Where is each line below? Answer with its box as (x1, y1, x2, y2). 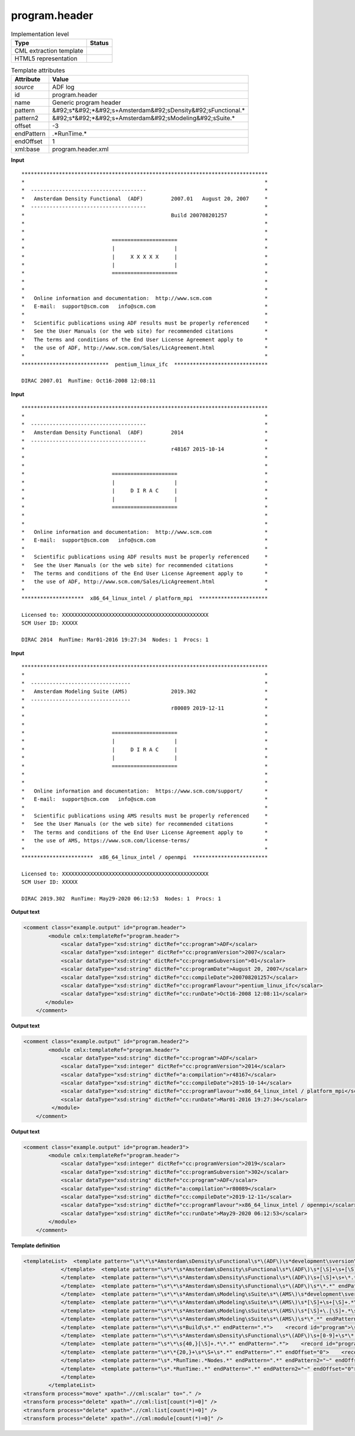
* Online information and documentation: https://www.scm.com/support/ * (21, 787, 268, 794)
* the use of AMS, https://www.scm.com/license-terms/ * (21, 838, 268, 844)
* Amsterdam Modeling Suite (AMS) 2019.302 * (21, 688, 268, 695)
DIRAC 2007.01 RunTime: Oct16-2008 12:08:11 (21, 378, 156, 384)
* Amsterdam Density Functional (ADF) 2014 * (21, 429, 268, 436)
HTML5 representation (14, 54, 78, 62)
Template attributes (11, 66, 65, 75)
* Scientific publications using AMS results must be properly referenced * (21, 812, 268, 819)
